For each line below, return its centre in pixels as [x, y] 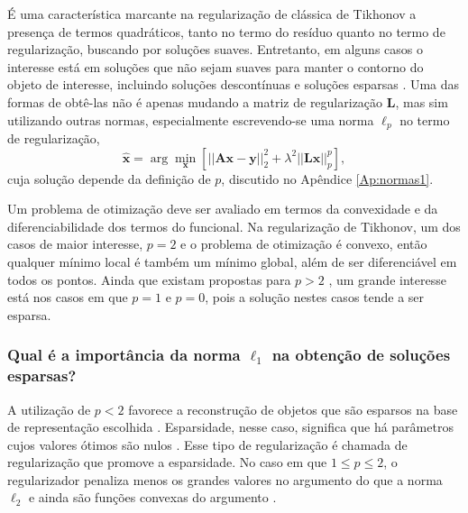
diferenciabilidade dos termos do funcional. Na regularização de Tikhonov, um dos [234, 226]
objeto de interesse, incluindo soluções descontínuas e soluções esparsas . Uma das [234, 84]
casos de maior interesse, [75, 244]
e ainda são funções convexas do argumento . [152, 497]
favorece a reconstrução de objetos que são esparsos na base [293, 409]
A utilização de [49, 409]
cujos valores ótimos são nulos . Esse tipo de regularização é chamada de [207, 444]
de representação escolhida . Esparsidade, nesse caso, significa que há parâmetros [230, 427]
